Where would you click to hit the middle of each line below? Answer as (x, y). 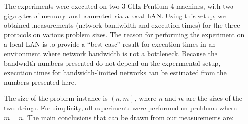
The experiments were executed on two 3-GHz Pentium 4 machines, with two (119, 6)
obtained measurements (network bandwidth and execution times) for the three (122, 25)
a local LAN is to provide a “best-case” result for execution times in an (110, 44)
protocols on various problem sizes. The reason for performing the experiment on (124, 34)
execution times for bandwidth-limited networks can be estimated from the (115, 72)
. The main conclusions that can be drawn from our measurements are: (128, 117)
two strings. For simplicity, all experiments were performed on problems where (120, 107)
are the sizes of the (214, 98)
